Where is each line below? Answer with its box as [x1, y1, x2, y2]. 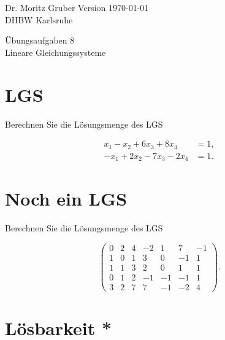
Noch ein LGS [5, 186, 128, 211]
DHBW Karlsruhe [5, 13, 73, 26]
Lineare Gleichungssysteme [5, 45, 106, 58]
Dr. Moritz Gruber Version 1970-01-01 [5, 1, 149, 14]
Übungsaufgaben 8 [5, 34, 75, 47]
